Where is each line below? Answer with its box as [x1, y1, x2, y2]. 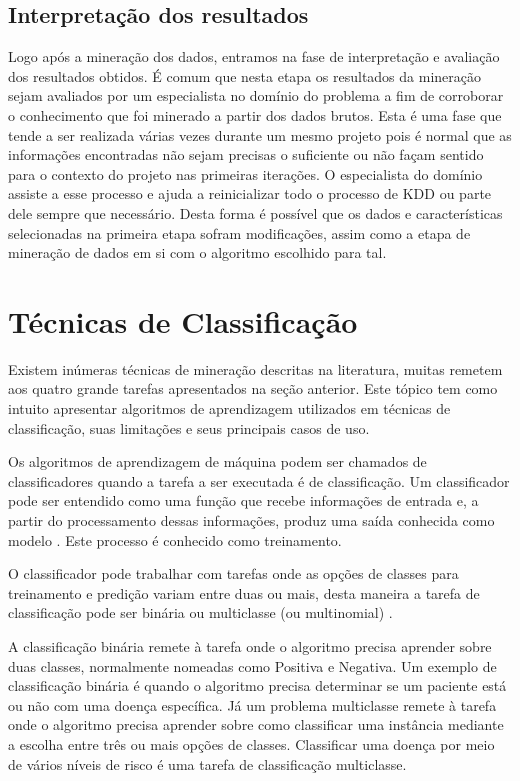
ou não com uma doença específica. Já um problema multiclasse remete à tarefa [8, 694, 497, 715]
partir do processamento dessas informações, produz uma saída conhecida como [8, 510, 495, 531]
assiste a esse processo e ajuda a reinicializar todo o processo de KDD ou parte [8, 183, 492, 204]
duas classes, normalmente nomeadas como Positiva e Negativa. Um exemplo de [8, 655, 497, 676]
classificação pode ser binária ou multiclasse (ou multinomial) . [8, 602, 393, 623]
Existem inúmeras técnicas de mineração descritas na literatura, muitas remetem [8, 358, 503, 379]
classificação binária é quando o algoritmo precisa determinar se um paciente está [8, 675, 507, 696]
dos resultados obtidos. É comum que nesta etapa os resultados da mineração [8, 65, 482, 86]
